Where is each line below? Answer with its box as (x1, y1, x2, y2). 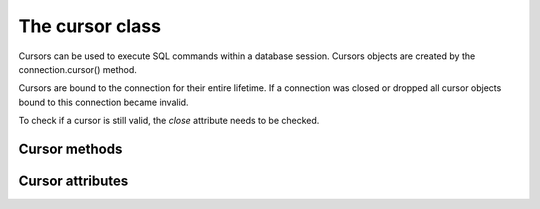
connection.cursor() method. (18, 63, 137, 75)
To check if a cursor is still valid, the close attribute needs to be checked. (18, 115, 320, 127)
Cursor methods (18, 140, 123, 157)
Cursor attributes (18, 172, 129, 189)
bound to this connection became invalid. (18, 96, 189, 108)
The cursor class (18, 15, 162, 37)
